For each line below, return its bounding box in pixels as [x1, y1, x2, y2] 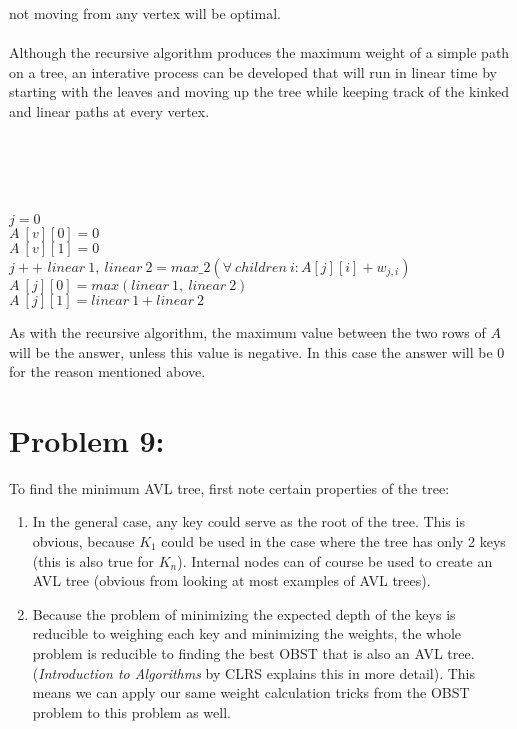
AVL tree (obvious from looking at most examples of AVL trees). [32, 570, 431, 591]
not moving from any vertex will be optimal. [9, 3, 281, 23]
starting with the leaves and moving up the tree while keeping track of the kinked [9, 81, 509, 102]
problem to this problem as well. [32, 701, 231, 722]
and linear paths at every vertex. [9, 100, 210, 121]
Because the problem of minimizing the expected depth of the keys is [32, 603, 456, 624]
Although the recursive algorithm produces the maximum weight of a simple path [9, 42, 510, 63]
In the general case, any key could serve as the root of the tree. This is [32, 511, 465, 532]
